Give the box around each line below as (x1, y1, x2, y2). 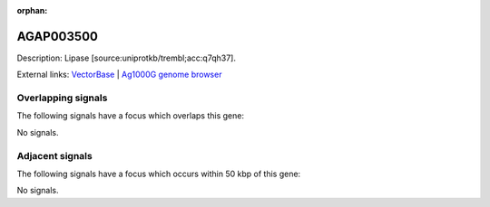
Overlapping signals (16, 91, 108, 104)
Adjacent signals (16, 149, 93, 162)
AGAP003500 (16, 28, 99, 44)
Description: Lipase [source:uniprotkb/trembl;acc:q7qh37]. (16, 52, 236, 63)
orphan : (16, 5, 48, 15)
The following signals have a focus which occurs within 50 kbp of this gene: (16, 168, 301, 179)
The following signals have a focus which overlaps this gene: (16, 110, 245, 121)
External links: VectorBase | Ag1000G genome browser (16, 69, 222, 80)
